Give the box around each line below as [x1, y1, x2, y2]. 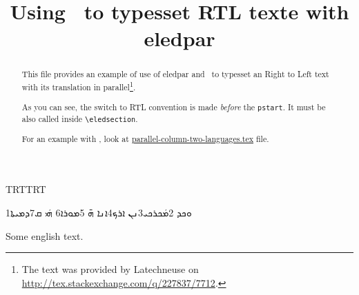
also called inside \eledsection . [21, 112, 138, 124]
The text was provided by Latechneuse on [21, 262, 199, 276]
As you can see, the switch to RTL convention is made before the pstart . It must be [21, 101, 326, 112]
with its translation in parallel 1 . [21, 79, 136, 92]
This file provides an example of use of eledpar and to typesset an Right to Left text [21, 68, 329, 80]
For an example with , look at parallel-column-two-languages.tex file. [21, 132, 269, 144]
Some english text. [6, 228, 84, 243]
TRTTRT [6, 182, 46, 196]
